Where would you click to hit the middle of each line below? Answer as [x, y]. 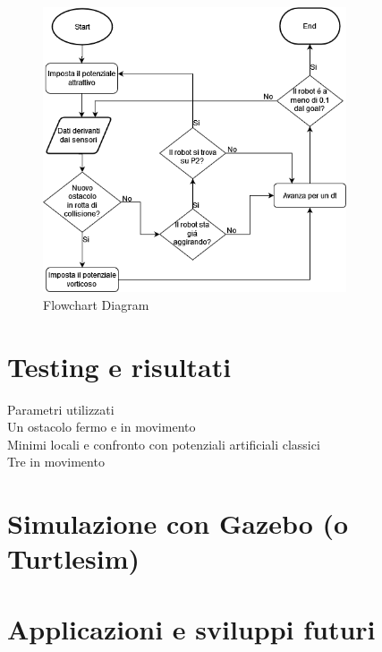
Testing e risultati [119, 366]
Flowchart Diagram [96, 304]
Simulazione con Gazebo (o [178, 523]
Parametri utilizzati [61, 409]
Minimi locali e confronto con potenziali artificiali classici [164, 444]
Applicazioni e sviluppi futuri [191, 628]
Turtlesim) [74, 558]
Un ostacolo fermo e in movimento [102, 427]
